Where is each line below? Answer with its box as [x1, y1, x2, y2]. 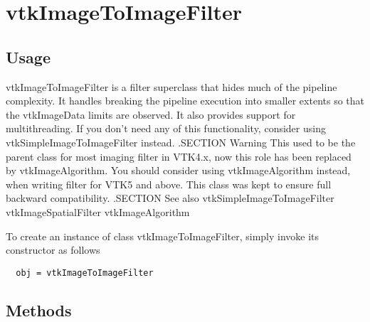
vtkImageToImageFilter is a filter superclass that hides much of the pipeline [6, 79, 337, 94]
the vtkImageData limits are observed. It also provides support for [6, 107, 296, 122]
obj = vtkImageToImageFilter [16, 267, 154, 278]
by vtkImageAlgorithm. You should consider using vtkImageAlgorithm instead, [6, 163, 351, 178]
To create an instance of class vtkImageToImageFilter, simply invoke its [6, 228, 319, 243]
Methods [6, 299, 72, 321]
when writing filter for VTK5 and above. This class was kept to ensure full [6, 176, 332, 191]
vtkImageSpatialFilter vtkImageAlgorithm [6, 204, 190, 219]
